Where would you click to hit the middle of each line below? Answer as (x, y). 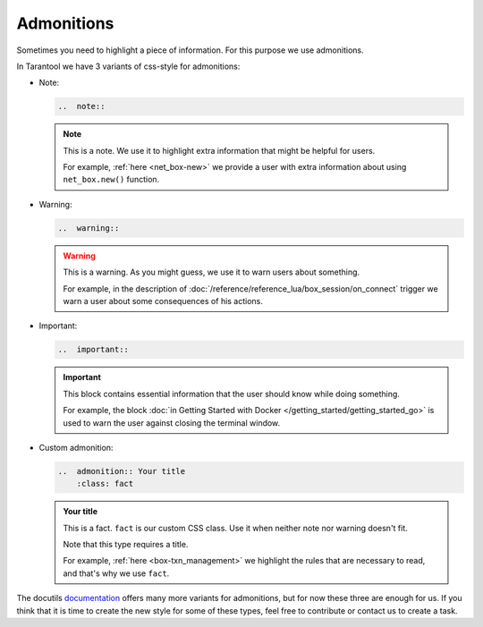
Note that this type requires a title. (126, 545)
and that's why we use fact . (116, 573)
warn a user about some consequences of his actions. (163, 301)
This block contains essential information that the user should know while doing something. (231, 394)
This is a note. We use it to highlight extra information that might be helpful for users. (219, 150)
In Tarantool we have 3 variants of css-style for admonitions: (128, 66)
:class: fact (105, 484)
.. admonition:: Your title (122, 471)
